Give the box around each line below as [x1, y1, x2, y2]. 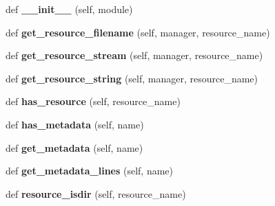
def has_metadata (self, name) [6, 117, 144, 131]
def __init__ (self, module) [6, 2, 133, 16]
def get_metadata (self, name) [6, 140, 143, 154]
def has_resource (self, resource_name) [6, 94, 181, 108]
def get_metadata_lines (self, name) [6, 163, 174, 178]
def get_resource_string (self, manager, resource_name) [6, 71, 258, 85]
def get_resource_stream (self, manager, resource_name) [6, 48, 263, 62]
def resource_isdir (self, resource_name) [6, 186, 186, 201]
